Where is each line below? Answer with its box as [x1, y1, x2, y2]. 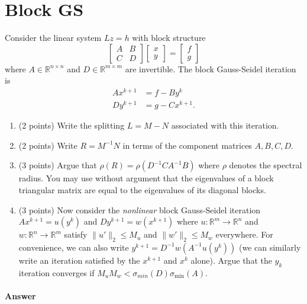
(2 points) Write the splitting [18, 119, 125, 132]
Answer [5, 289, 36, 302]
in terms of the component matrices [122, 139, 252, 151]
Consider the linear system [5, 31, 102, 44]
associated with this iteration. [171, 119, 279, 132]
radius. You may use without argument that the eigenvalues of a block [18, 172, 274, 184]
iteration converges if [18, 266, 95, 279]
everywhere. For [215, 228, 273, 241]
